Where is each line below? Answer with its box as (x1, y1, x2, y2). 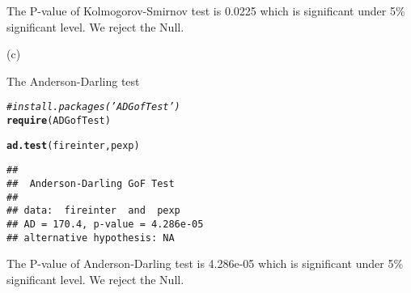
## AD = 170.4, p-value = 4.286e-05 (6, 218, 204, 230)
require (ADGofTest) (6, 115, 111, 127)
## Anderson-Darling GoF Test (6, 178, 175, 189)
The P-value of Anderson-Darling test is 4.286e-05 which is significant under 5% (6, 255, 404, 272)
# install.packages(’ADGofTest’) (6, 101, 180, 113)
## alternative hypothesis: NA (6, 231, 175, 244)
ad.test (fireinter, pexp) (6, 139, 140, 151)
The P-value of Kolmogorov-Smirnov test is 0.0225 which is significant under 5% (6, 2, 405, 19)
